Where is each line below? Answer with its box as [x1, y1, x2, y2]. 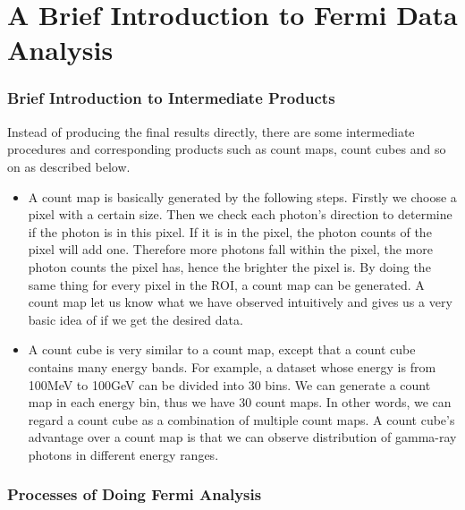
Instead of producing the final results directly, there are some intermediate [7, 122, 415, 140]
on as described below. [7, 157, 131, 175]
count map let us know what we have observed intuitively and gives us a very [28, 293, 452, 311]
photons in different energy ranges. [28, 445, 219, 463]
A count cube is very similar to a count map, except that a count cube [28, 340, 416, 359]
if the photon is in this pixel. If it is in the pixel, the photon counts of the [28, 222, 432, 241]
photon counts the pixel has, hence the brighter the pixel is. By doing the [28, 257, 431, 276]
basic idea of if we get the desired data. [28, 310, 243, 328]
